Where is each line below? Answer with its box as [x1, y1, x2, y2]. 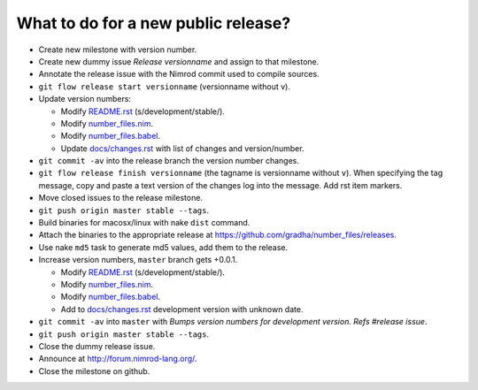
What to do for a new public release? [16, 13, 291, 33]
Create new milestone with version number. [38, 44, 197, 55]
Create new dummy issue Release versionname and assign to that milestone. [38, 56, 320, 66]
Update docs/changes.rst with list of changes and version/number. [60, 142, 305, 154]
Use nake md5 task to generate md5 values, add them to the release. [38, 241, 289, 252]
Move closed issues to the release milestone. [38, 193, 204, 203]
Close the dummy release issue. [38, 340, 156, 351]
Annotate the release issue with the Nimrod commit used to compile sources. [38, 69, 320, 80]
